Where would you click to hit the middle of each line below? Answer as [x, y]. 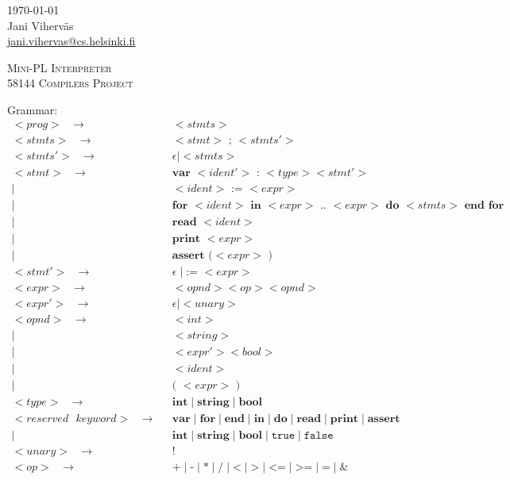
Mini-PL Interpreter [60, 67]
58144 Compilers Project [70, 83]
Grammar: [33, 109]
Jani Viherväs [41, 25]
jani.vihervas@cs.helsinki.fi [71, 41]
